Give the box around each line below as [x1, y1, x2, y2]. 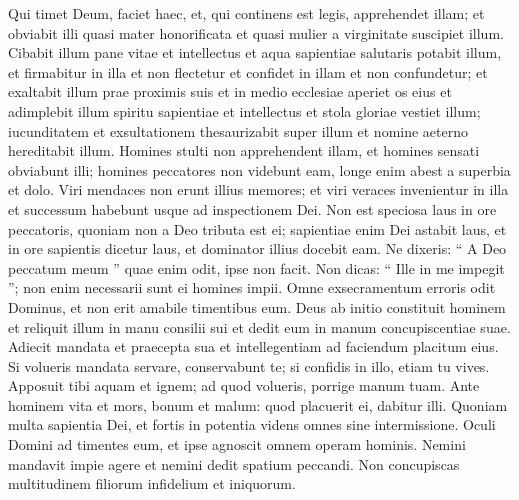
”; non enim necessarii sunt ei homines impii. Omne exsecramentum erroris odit [8, 277, 496, 298]
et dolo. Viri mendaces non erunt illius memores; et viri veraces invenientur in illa [8, 179, 509, 200]
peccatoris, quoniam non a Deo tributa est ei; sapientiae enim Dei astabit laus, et [8, 218, 507, 239]
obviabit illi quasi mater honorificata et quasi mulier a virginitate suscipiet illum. [8, 22, 504, 43]
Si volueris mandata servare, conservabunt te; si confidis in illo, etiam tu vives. [8, 355, 490, 376]
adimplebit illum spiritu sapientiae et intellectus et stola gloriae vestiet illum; [8, 100, 481, 121]
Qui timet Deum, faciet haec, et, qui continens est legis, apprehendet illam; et [8, 3, 485, 23]
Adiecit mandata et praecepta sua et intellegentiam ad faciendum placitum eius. [8, 336, 499, 357]
